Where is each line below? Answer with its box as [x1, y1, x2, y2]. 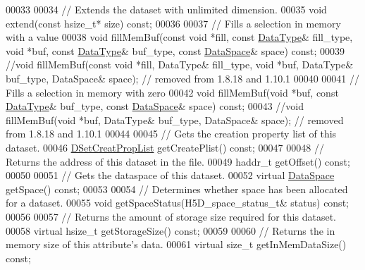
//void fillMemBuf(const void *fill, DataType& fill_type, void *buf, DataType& [6, 57, 354, 72]
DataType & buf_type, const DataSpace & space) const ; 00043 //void [6, 99, 304, 113]
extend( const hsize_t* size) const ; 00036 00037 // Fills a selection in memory [6, 16, 341, 30]
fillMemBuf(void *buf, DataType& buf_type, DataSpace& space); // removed [6, 112, 344, 127]
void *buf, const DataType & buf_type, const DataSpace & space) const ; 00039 [6, 43, 345, 58]
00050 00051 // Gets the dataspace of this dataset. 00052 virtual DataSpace [6, 168, 335, 183]
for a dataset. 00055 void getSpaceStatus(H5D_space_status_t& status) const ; [6, 195, 349, 210]
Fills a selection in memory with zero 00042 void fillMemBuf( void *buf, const [6, 85, 339, 99]
